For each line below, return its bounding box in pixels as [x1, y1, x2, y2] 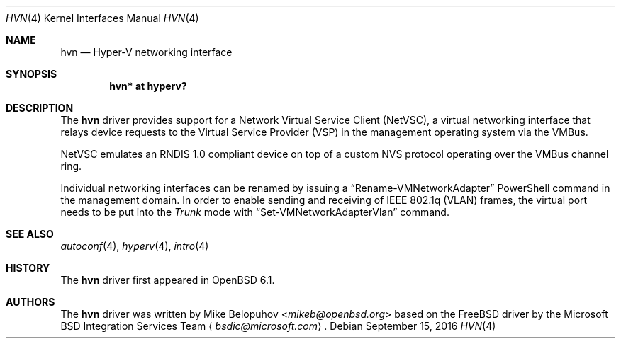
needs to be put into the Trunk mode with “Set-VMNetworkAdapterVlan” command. [60, 206, 449, 218]
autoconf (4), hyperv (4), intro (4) [60, 240, 209, 252]
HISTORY [6, 262, 50, 274]
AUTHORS [6, 296, 55, 308]
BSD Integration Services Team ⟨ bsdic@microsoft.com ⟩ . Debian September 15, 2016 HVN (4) [60, 320, 496, 332]
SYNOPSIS [6, 68, 57, 80]
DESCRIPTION [6, 102, 74, 114]
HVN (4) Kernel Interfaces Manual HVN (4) [6, 12, 199, 24]
